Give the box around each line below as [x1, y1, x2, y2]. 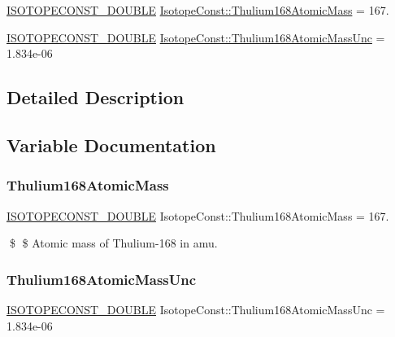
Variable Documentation [7, 132, 216, 157]
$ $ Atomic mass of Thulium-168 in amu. [9, 234, 218, 252]
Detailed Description [7, 85, 184, 110]
